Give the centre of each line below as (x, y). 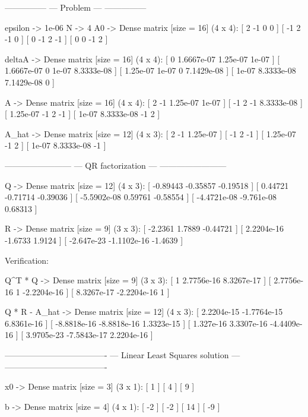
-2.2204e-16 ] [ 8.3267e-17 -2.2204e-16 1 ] (96, 291)
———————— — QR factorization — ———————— (116, 165)
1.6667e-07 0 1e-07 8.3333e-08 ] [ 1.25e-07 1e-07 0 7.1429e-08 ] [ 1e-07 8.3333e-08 (150, 70)
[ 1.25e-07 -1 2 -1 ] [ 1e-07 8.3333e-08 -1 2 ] (82, 114)
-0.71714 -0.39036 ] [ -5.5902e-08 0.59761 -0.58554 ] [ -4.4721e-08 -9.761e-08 (141, 197)
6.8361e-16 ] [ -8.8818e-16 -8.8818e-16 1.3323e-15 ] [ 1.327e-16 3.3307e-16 (136, 323)
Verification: (27, 260)
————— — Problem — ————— (76, 7)
